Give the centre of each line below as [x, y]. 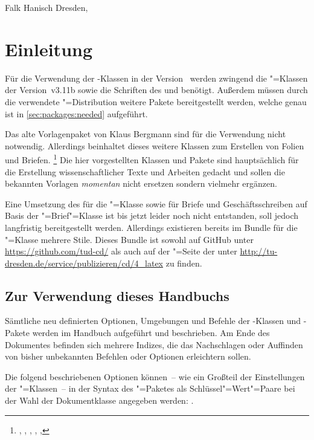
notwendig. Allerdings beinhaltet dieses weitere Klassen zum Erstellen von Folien [155, 145]
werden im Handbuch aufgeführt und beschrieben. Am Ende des [151, 333]
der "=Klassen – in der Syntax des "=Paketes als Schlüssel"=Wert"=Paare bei [150, 388]
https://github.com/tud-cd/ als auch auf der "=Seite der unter [121, 251]
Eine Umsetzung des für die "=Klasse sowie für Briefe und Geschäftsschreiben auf [156, 203]
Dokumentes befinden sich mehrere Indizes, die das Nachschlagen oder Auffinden [154, 344]
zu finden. [184, 263]
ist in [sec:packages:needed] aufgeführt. [76, 113]
